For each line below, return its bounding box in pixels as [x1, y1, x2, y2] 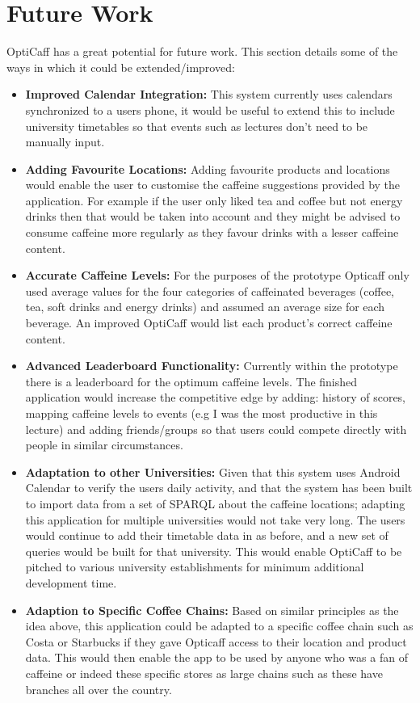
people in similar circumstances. [25, 436, 183, 453]
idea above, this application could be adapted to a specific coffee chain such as [25, 617, 414, 634]
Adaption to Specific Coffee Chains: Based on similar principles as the [25, 601, 399, 618]
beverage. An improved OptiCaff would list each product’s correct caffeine [25, 314, 393, 331]
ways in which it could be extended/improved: [6, 58, 235, 75]
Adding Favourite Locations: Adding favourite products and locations [25, 160, 390, 177]
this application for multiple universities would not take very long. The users [25, 511, 405, 528]
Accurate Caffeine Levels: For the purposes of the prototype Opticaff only [25, 267, 409, 284]
